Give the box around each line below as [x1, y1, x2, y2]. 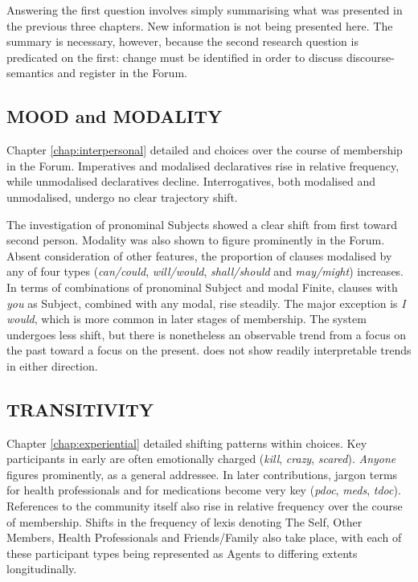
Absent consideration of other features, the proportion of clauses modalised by [6, 247, 392, 264]
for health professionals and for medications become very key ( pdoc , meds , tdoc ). [6, 482, 401, 498]
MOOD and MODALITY [6, 104, 223, 129]
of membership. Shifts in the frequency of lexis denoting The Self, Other [6, 513, 363, 530]
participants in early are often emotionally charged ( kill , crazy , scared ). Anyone [6, 450, 396, 467]
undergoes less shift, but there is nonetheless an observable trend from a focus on [6, 326, 407, 342]
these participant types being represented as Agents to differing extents [6, 544, 358, 561]
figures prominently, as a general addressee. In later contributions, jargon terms [6, 465, 398, 482]
